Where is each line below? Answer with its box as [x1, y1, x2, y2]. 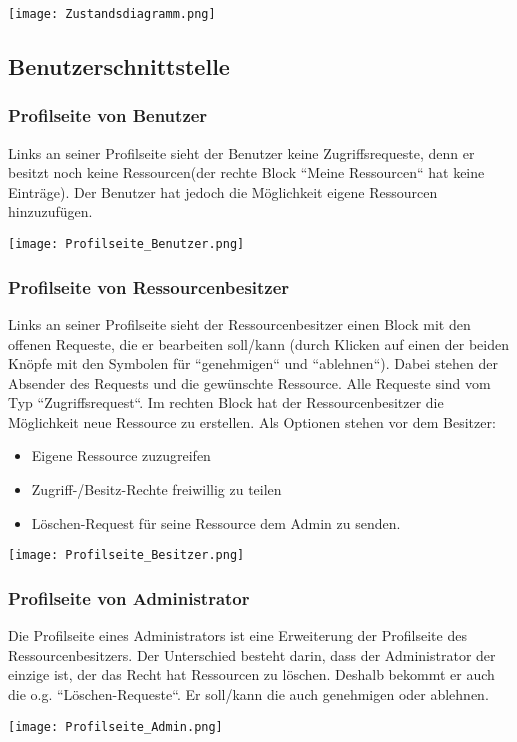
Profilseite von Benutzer [8, 103, 208, 128]
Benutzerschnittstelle [8, 51, 230, 82]
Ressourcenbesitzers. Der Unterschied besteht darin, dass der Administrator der [8, 644, 496, 665]
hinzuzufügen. [8, 201, 93, 222]
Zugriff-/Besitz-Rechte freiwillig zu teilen [31, 479, 282, 500]
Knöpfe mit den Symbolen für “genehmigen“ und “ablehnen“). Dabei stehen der [8, 353, 498, 374]
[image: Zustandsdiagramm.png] [8, 7, 216, 21]
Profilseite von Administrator [8, 585, 250, 610]
